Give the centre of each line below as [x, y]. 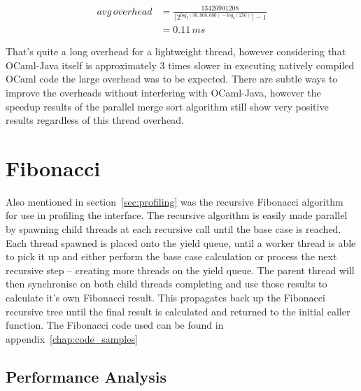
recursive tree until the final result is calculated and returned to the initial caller [178, 311]
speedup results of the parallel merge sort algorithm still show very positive [167, 106]
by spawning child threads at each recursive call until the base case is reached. [174, 229]
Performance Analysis [86, 376]
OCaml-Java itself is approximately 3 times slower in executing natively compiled [180, 65]
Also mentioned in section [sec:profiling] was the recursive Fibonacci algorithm [175, 201]
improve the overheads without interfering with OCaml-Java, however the [163, 92]
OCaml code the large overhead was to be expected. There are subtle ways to [172, 79]
